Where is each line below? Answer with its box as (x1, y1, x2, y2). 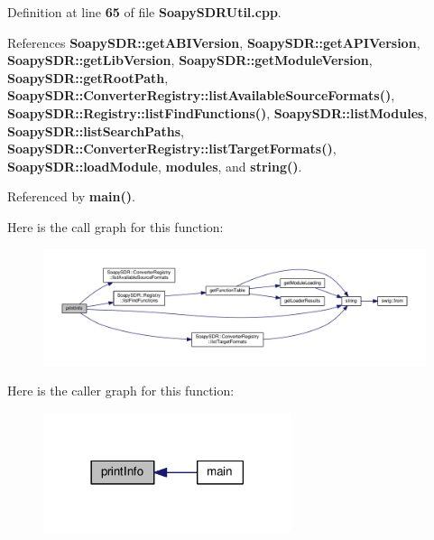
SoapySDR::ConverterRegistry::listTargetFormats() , (7, 139, 337, 158)
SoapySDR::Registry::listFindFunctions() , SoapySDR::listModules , (7, 103, 428, 122)
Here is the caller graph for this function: (7, 381, 235, 400)
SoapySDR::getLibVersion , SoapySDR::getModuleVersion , (7, 51, 373, 70)
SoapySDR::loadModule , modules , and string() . (7, 156, 302, 175)
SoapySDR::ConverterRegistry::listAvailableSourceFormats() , (7, 86, 395, 105)
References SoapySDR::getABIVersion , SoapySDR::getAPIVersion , (7, 33, 420, 51)
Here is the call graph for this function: (7, 217, 224, 236)
